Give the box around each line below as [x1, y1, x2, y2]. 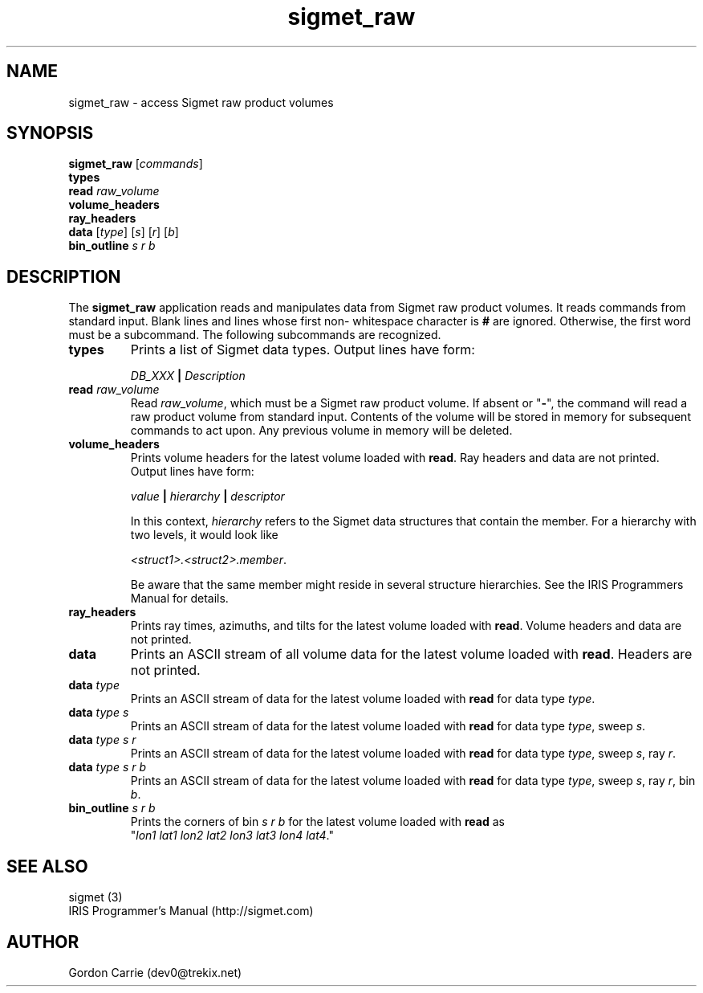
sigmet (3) [68, 890, 123, 905]
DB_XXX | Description [130, 369, 246, 383]
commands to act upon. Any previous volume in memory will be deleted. [130, 423, 513, 438]
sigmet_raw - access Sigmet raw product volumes [68, 95, 334, 109]
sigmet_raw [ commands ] [68, 157, 203, 171]
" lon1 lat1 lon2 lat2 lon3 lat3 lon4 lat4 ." [130, 828, 335, 843]
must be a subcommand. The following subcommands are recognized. [68, 328, 441, 342]
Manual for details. [130, 591, 229, 606]
